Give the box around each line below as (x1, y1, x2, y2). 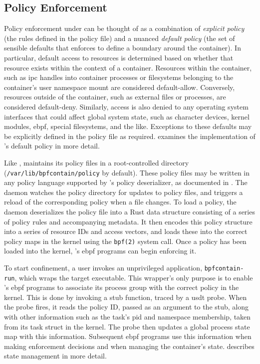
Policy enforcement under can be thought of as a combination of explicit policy (4, 23, 245, 33)
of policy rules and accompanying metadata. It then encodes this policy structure (4, 216, 253, 226)
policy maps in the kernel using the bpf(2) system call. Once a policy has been (4, 235, 247, 246)
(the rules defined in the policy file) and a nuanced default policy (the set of (4, 32, 235, 43)
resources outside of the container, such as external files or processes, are (4, 91, 226, 102)
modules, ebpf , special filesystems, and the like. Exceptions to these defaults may (4, 121, 252, 131)
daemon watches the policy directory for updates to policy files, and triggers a (4, 186, 243, 197)
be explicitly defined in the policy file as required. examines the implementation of (4, 130, 256, 141)
